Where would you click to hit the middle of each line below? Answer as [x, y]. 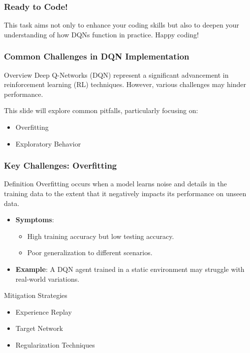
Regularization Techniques [55, 344]
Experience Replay [44, 311]
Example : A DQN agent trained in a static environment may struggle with [130, 269]
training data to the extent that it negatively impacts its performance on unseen [125, 193]
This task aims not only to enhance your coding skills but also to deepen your [122, 25]
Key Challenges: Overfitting [61, 165]
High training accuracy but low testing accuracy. [101, 236]
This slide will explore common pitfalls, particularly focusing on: [101, 110]
